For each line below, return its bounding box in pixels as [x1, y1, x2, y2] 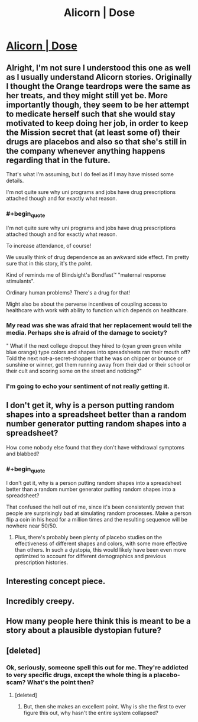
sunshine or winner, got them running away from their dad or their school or [6, 361, 191, 368]
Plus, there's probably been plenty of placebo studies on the [14, 534, 163, 541]
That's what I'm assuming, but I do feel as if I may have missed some [6, 171, 174, 177]
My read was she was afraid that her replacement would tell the [6, 321, 192, 329]
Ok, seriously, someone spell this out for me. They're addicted [6, 663, 189, 671]
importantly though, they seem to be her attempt [6, 99, 190, 109]
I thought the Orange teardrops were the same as [6, 81, 191, 91]
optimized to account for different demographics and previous [14, 553, 167, 560]
